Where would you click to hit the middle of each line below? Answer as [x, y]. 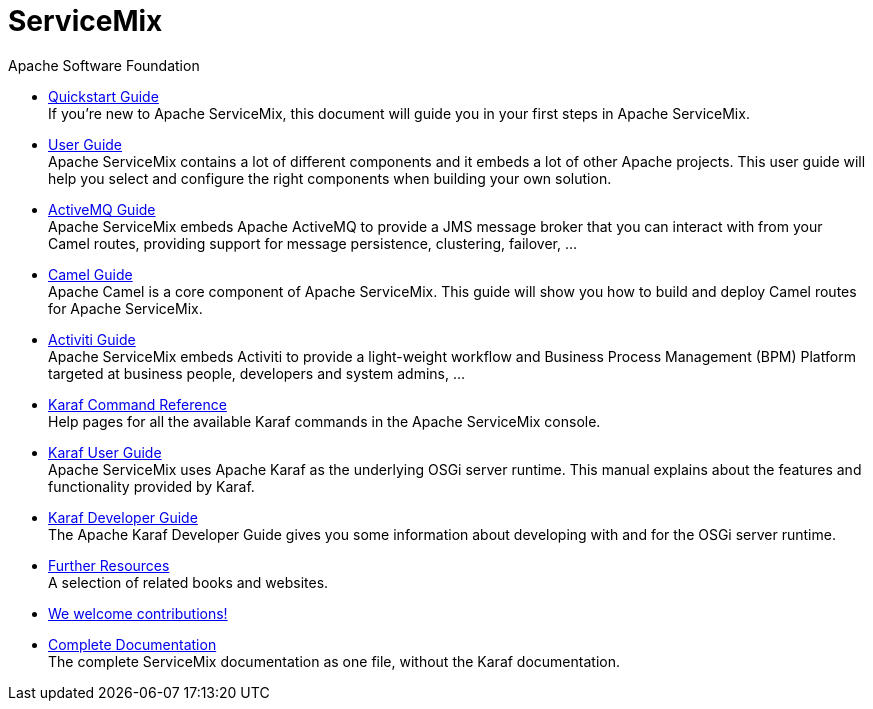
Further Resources [109, 565]
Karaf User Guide [105, 452]
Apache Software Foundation [104, 65]
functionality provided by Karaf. [151, 486]
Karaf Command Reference [137, 404]
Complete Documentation [132, 644]
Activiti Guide [92, 339]
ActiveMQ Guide [102, 209]
